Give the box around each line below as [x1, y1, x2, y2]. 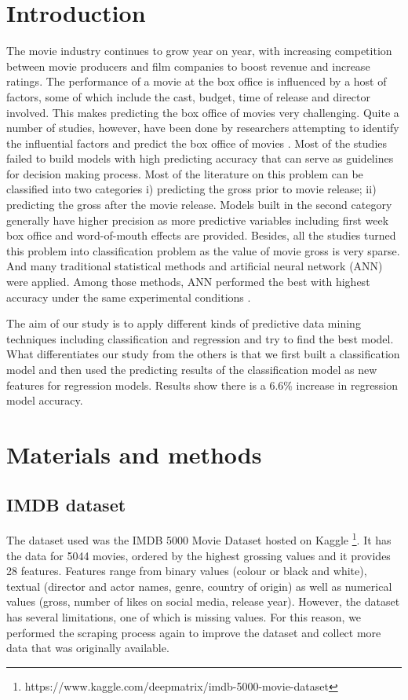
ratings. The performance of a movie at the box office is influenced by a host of [6, 73, 387, 90]
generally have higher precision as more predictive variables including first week [6, 211, 389, 228]
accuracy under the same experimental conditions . [6, 288, 251, 305]
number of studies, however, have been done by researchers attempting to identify [6, 119, 399, 136]
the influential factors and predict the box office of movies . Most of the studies [6, 134, 388, 151]
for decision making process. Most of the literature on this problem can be [6, 165, 363, 181]
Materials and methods [6, 438, 262, 470]
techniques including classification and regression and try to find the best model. [6, 330, 394, 346]
